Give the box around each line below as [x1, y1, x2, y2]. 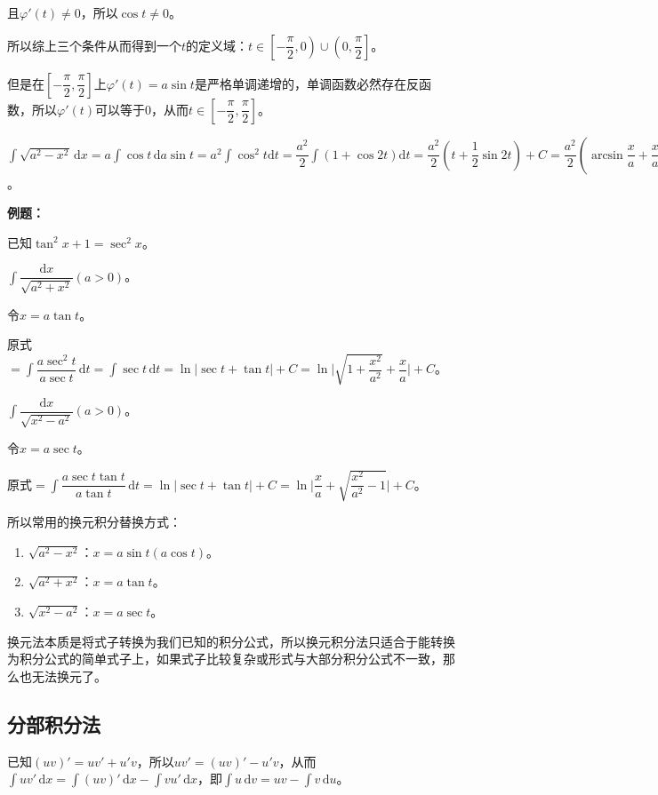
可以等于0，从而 [95, 99, 189, 118]
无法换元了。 [31, 666, 107, 685]
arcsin [590, 148, 623, 162]
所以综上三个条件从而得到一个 [7, 36, 181, 54]
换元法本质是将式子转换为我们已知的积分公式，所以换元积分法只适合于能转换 [7, 632, 455, 650]
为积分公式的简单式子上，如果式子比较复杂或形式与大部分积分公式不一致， [7, 649, 443, 668]
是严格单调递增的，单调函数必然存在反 [194, 74, 419, 92]
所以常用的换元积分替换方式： [7, 513, 181, 531]
